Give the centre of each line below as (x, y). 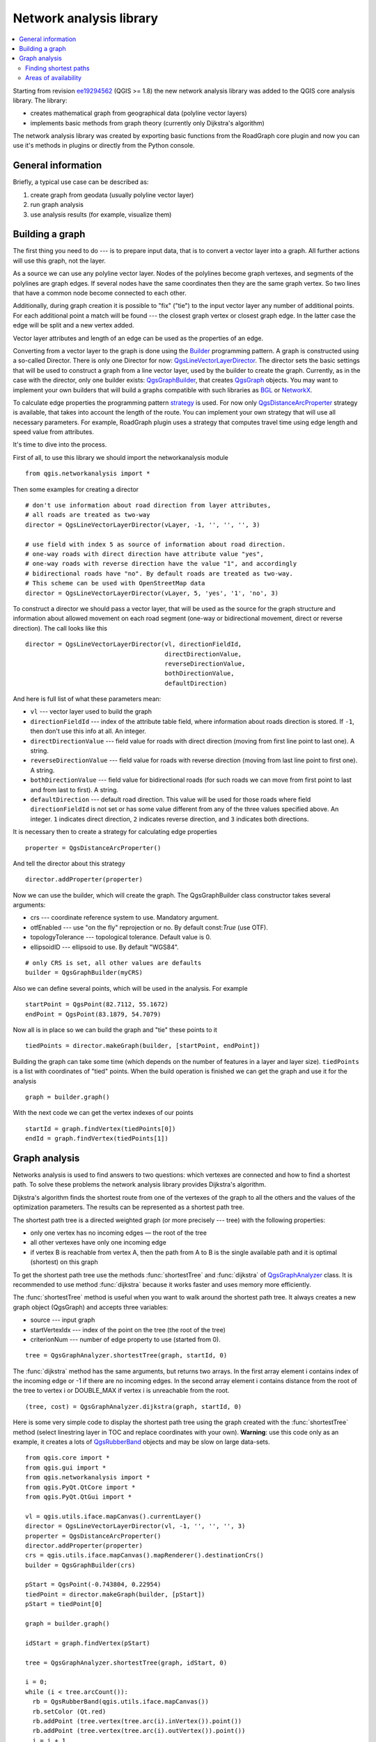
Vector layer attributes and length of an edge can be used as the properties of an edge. (138, 338)
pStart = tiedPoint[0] (64, 1604)
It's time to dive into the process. (60, 445)
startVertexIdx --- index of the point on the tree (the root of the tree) (128, 1329)
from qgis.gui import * (66, 1467)
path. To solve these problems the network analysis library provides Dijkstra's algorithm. (140, 1185)
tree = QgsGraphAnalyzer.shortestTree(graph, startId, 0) (126, 1356)
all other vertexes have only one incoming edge (98, 1242)
